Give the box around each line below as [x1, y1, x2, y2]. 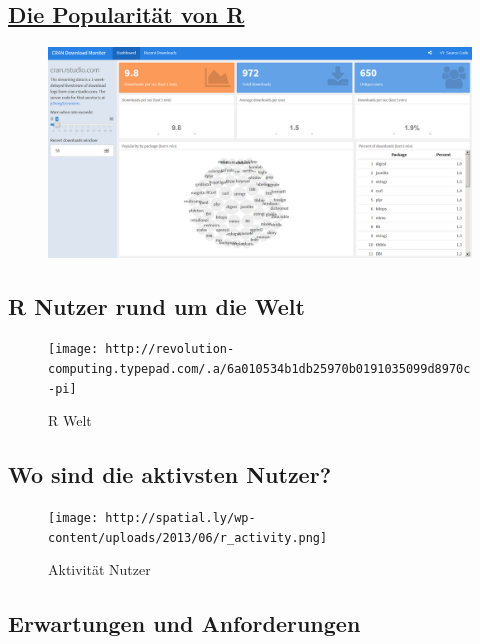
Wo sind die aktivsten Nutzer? [8, 459, 332, 490]
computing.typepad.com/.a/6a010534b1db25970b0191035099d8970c [48, 362, 471, 376]
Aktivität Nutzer [48, 559, 151, 580]
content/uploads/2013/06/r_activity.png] [48, 530, 328, 545]
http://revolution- [105, 342, 235, 357]
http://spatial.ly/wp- [105, 511, 256, 526]
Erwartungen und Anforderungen [8, 608, 361, 639]
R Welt [48, 410, 92, 431]
